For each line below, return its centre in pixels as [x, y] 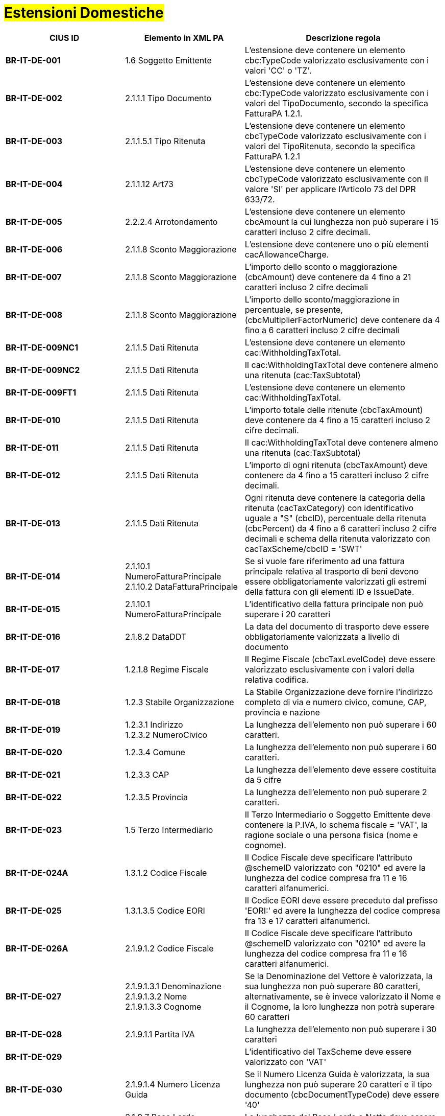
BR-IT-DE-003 [34, 141]
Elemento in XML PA [184, 38]
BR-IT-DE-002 [34, 98]
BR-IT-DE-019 [33, 729]
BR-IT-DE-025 [34, 910]
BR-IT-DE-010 [33, 420]
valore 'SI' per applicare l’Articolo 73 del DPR [330, 189]
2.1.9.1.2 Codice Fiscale [169, 948]
